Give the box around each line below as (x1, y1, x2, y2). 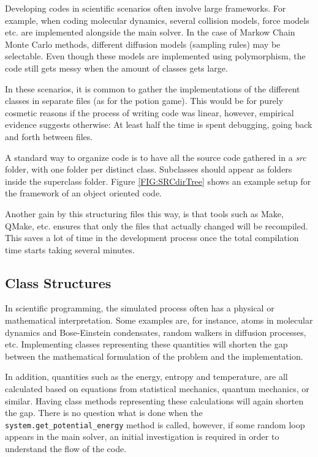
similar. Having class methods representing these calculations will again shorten (5, 394, 304, 407)
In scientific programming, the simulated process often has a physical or (5, 302, 274, 314)
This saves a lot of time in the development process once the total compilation (5, 231, 299, 244)
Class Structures (5, 273, 112, 292)
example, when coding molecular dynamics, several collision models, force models (5, 13, 309, 26)
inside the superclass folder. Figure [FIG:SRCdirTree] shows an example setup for (5, 174, 311, 187)
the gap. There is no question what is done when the (5, 406, 203, 419)
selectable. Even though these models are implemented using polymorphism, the (5, 50, 306, 62)
